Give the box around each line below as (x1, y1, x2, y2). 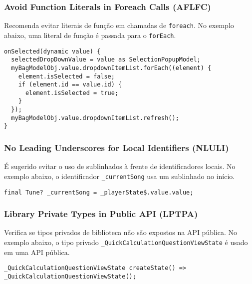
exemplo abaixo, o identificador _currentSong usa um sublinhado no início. (4, 170, 235, 181)
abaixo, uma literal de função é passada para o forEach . (4, 29, 176, 40)
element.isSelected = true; (25, 89, 119, 96)
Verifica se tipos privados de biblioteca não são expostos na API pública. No (4, 227, 238, 237)
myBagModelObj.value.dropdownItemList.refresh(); (11, 114, 179, 121)
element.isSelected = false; (18, 72, 115, 80)
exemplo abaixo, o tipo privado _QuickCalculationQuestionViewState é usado (4, 237, 248, 247)
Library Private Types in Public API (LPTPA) (4, 207, 198, 220)
